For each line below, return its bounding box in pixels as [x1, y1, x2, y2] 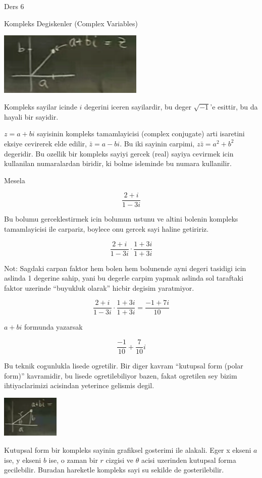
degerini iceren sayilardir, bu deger [84, 101, 191, 112]
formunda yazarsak [24, 322, 83, 332]
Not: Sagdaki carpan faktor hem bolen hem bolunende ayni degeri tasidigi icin [4, 262, 246, 273]
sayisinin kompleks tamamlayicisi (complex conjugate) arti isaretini [37, 128, 245, 139]
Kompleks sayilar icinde [4, 101, 77, 112]
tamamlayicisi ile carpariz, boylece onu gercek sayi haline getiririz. [4, 223, 209, 234]
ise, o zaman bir [48, 454, 98, 465]
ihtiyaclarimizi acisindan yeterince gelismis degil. [4, 380, 154, 391]
